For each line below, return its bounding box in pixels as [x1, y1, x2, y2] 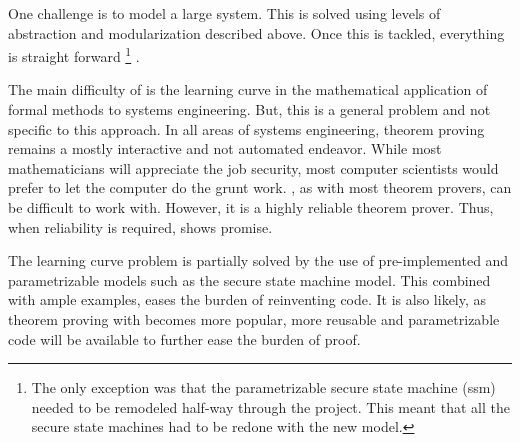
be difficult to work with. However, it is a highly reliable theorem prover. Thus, [8, 197, 494, 217]
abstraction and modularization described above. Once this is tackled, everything [8, 22, 505, 43]
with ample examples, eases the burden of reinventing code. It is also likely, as [8, 289, 487, 310]
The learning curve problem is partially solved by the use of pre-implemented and [8, 250, 509, 271]
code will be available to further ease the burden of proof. [8, 328, 361, 349]
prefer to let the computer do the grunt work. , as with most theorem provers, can [8, 177, 512, 198]
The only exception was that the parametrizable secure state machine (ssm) [31, 377, 496, 398]
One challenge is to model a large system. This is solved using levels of [8, 3, 441, 23]
